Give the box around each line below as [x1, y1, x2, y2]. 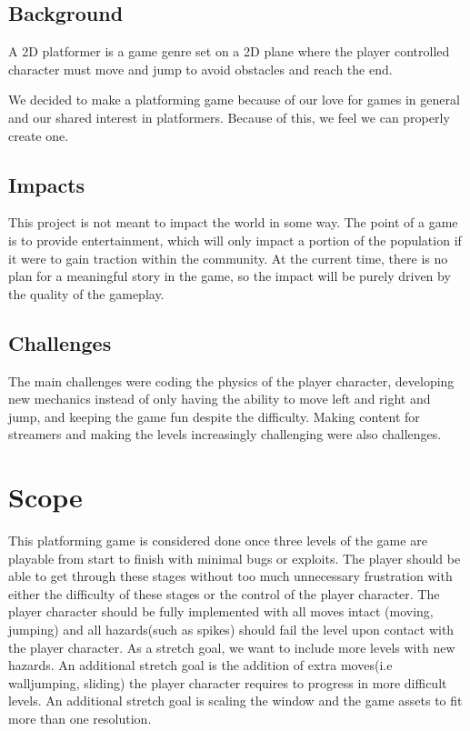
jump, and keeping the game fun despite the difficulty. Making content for [8, 406, 420, 426]
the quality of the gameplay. [8, 284, 165, 303]
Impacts [8, 170, 85, 198]
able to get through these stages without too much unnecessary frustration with [8, 566, 453, 586]
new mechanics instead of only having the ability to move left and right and [8, 389, 431, 408]
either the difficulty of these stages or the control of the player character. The [8, 584, 440, 603]
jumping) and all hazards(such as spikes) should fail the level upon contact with [8, 620, 455, 639]
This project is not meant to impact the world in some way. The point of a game [8, 213, 458, 232]
